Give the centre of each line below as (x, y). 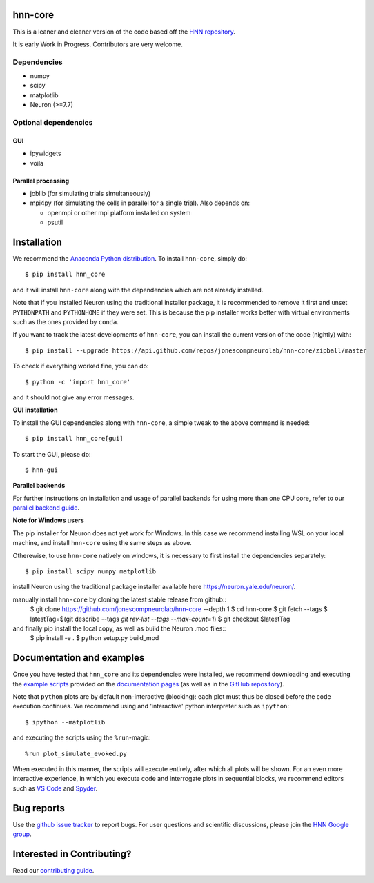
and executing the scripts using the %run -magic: (82, 737)
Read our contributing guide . (53, 870)
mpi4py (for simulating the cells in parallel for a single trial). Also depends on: (140, 203)
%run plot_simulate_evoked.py (76, 753)
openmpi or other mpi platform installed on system (119, 212)
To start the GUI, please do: (52, 454)
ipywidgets (46, 153)
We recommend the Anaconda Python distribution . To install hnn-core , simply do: (130, 259)
